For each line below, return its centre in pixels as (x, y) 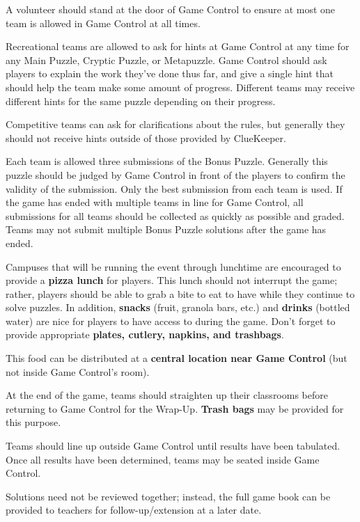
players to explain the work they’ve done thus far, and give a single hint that (170, 73)
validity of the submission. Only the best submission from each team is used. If (174, 188)
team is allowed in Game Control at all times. (103, 23)
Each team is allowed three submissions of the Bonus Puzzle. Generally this (167, 161)
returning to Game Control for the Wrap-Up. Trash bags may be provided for (175, 408)
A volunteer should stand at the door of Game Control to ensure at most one (171, 9)
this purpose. (33, 422)
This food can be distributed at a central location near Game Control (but (177, 358)
